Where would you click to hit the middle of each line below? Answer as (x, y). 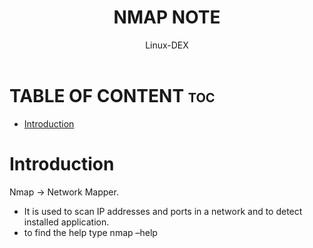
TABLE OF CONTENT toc (112, 95)
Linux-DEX (167, 45)
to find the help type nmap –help (90, 232)
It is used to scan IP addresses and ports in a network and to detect (163, 211)
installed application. (66, 222)
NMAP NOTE (167, 17)
